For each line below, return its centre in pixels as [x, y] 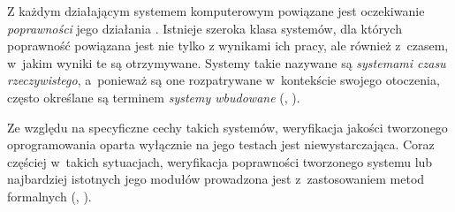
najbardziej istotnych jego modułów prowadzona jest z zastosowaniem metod [216, 179]
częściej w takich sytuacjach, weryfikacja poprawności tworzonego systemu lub [220, 161]
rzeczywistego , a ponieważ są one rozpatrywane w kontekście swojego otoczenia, [224, 80]
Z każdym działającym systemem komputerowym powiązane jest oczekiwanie [216, 11]
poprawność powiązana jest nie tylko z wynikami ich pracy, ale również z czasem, [228, 45]
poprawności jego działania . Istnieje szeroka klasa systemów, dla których [205, 28]
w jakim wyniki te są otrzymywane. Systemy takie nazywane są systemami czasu [227, 62]
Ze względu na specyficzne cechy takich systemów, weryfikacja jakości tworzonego [227, 127]
